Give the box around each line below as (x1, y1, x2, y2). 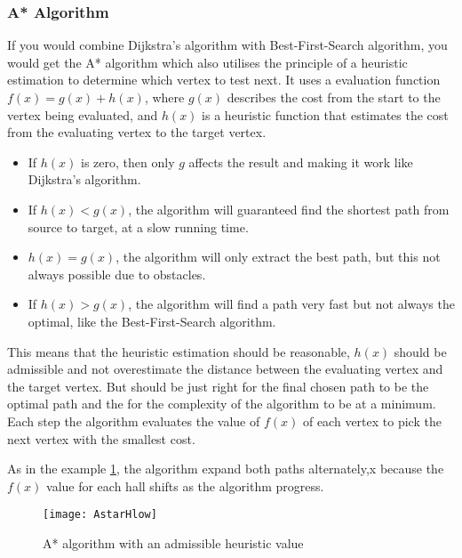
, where (144, 88, 185, 106)
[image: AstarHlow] (43, 508, 157, 522)
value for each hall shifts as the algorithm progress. (46, 476, 324, 495)
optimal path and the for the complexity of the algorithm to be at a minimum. (7, 394, 436, 413)
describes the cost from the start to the (227, 88, 441, 106)
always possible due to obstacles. (28, 264, 206, 283)
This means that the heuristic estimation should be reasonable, (7, 342, 350, 360)
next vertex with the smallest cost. (7, 429, 195, 448)
